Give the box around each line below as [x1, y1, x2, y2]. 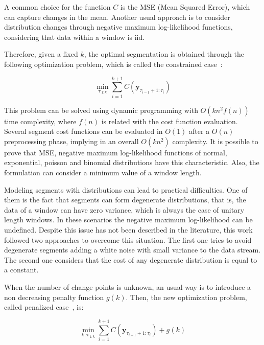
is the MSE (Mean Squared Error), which [120, 2, 250, 12]
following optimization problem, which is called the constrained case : [4, 58, 223, 69]
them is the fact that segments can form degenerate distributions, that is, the [4, 194, 246, 205]
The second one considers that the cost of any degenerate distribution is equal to [4, 254, 257, 265]
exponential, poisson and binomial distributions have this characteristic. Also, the [4, 157, 259, 168]
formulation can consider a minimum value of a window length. [4, 167, 202, 178]
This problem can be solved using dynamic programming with [4, 104, 198, 115]
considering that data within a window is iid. [4, 31, 145, 42]
